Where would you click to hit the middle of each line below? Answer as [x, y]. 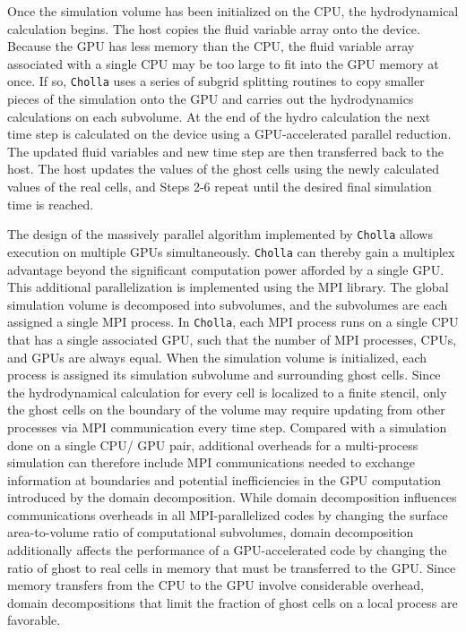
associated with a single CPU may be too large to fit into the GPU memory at [223, 63]
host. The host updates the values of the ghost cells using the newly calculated [223, 169]
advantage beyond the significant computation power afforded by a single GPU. [226, 269]
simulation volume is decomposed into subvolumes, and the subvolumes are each [228, 304]
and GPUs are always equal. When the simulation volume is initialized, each [217, 357]
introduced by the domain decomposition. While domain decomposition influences [232, 497]
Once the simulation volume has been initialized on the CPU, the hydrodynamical [233, 11]
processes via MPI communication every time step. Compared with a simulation [227, 427]
